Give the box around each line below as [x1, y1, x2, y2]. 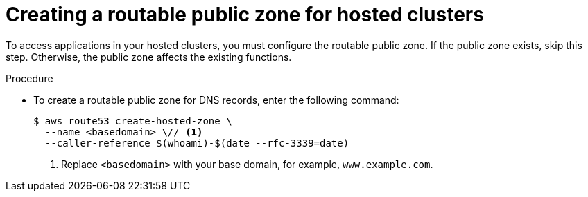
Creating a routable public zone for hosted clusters [6, 3, 484, 26]
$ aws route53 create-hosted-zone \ [33, 115, 232, 126]
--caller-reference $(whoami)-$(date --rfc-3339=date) [44, 137, 349, 149]
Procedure [6, 72, 53, 84]
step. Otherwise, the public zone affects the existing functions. [6, 50, 292, 63]
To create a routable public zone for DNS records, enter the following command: [33, 93, 399, 106]
